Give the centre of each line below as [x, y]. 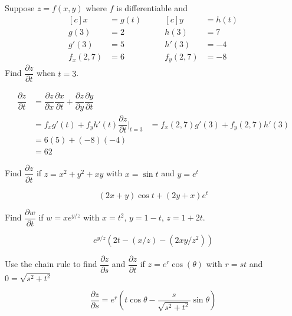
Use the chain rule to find [51, 264]
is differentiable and [152, 8]
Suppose [20, 8]
